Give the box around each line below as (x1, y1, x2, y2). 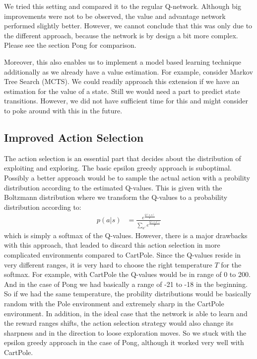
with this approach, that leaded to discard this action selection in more (4, 240, 220, 250)
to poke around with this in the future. (4, 105, 123, 115)
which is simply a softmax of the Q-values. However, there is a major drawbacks (4, 230, 248, 240)
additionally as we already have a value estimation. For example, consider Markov (4, 66, 253, 77)
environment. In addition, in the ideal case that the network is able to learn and (4, 308, 248, 318)
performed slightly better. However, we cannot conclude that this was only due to (4, 20, 253, 31)
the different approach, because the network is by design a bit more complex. (4, 30, 238, 40)
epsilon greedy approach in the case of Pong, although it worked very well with (4, 337, 244, 348)
